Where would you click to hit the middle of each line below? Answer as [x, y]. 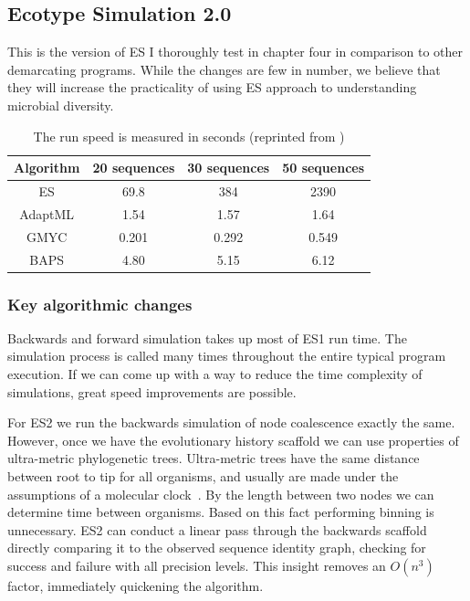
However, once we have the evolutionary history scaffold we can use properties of [233, 440]
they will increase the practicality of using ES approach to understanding [212, 87]
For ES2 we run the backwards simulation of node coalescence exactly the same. [231, 422]
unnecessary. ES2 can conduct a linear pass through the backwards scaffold [217, 529]
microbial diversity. [61, 105]
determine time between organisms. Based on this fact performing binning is [221, 512]
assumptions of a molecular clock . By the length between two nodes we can [221, 494]
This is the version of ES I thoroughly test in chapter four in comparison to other [235, 52]
